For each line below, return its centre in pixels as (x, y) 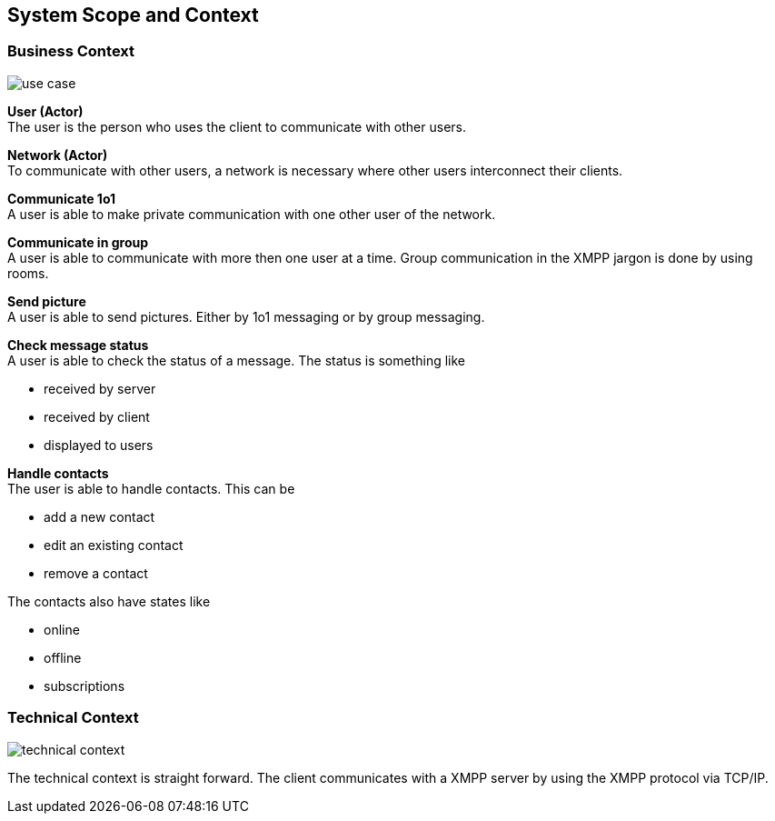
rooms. (28, 273)
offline (63, 657)
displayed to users (99, 445)
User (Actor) (45, 111)
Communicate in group (78, 242)
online (62, 629)
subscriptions (84, 686)
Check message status (78, 345)
